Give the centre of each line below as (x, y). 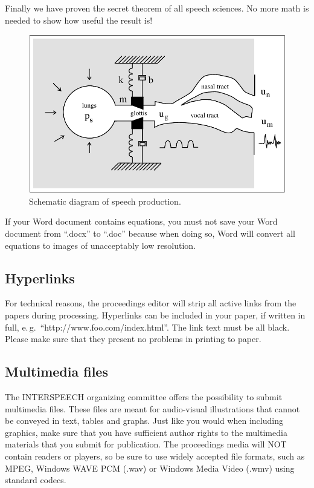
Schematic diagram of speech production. (105, 201)
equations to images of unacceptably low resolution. (101, 245)
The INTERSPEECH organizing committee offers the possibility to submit (144, 396)
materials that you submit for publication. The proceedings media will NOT (146, 444)
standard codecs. (36, 480)
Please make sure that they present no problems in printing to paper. (133, 339)
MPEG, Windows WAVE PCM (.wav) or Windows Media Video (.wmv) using (150, 468)
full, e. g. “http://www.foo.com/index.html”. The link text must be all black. (147, 327)
